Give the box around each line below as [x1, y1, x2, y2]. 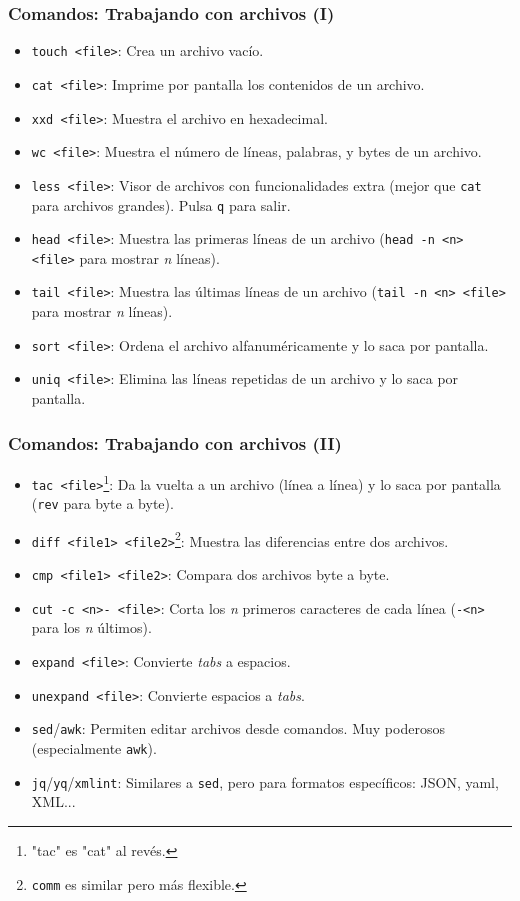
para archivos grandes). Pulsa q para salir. [31, 194, 291, 215]
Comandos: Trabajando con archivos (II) [8, 430, 342, 455]
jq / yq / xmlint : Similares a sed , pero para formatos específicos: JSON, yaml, [31, 771, 499, 792]
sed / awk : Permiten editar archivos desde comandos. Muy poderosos [31, 718, 445, 739]
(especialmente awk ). [31, 738, 157, 758]
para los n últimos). [31, 617, 152, 638]
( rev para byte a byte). [31, 493, 174, 514]
